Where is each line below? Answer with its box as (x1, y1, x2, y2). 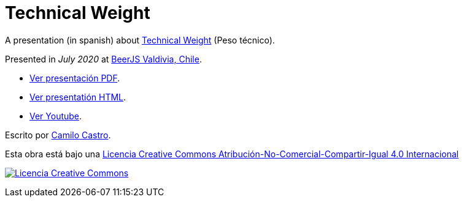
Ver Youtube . (29, 110, 82, 121)
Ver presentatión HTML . (29, 91, 126, 102)
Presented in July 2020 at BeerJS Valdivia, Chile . (5, 53, 202, 64)
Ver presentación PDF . (29, 72, 120, 83)
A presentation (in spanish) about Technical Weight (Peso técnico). (5, 34, 275, 45)
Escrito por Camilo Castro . (5, 129, 111, 140)
